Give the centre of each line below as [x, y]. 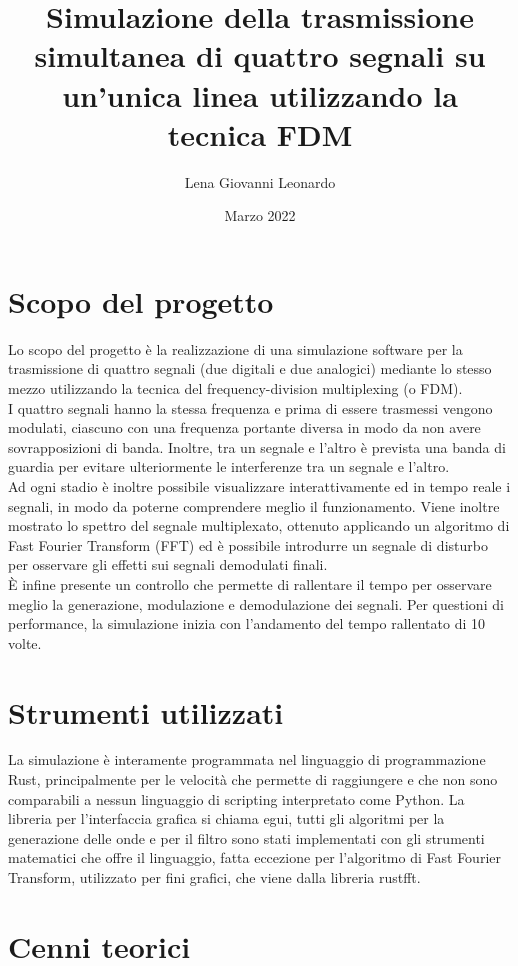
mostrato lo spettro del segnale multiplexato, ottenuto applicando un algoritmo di [259, 525]
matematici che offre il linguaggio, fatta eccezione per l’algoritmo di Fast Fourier [254, 857]
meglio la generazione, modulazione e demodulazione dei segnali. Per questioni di [256, 603]
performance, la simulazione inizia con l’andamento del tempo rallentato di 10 [246, 623]
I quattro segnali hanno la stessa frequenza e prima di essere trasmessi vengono [250, 407]
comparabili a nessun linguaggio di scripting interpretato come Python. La [236, 798]
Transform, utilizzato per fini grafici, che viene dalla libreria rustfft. [214, 877]
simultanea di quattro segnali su [260, 55]
